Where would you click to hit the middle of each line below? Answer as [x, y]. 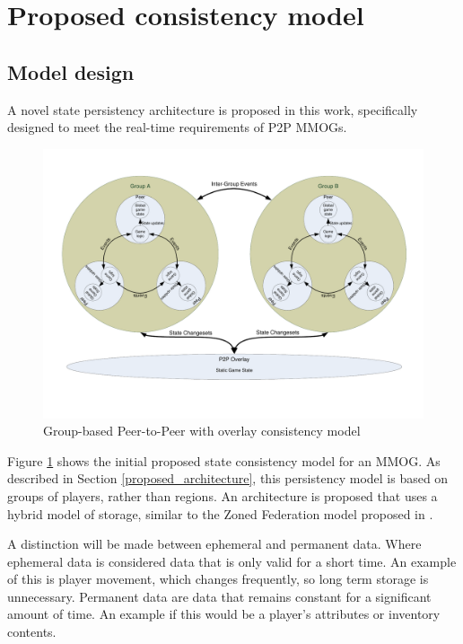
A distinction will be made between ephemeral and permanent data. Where [214, 544]
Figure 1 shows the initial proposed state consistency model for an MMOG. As [224, 460]
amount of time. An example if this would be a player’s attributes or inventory [224, 614]
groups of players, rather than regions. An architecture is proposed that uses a [223, 495]
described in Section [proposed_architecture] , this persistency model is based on [228, 478]
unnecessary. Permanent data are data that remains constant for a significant [219, 596]
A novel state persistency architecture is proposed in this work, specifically [213, 109]
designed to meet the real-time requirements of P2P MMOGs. [177, 127]
